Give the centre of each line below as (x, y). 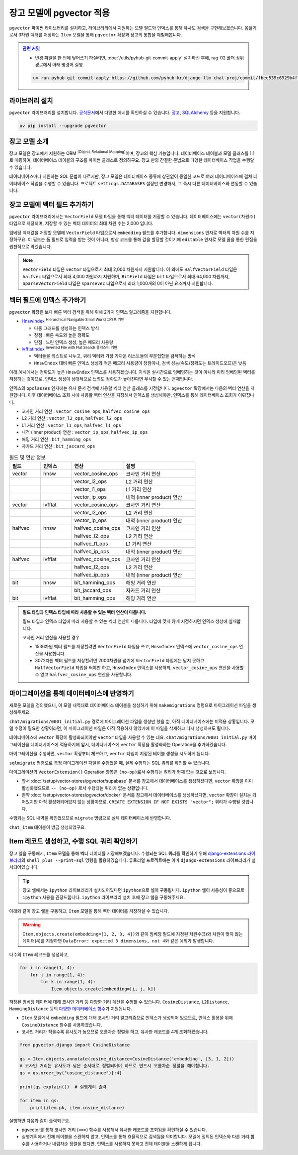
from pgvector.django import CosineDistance (75, 1045)
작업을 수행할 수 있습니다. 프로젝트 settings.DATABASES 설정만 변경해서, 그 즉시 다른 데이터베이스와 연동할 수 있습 (144, 183)
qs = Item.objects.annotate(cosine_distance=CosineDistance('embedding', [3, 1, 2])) (127, 1059)
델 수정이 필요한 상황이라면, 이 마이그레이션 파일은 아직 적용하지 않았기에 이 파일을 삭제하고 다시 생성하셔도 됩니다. (120, 728)
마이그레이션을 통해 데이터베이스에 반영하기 (72, 693)
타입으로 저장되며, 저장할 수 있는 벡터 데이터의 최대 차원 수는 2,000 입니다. (81, 224)
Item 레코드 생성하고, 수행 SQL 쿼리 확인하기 (74, 841)
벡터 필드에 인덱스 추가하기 (48, 300)
